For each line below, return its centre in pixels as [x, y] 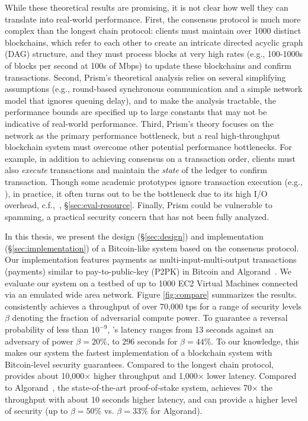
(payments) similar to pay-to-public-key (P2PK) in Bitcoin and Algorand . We [148, 271]
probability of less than [47, 329]
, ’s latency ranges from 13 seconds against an [190, 329]
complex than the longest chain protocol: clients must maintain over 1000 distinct [153, 31]
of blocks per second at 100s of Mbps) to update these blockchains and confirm [148, 65]
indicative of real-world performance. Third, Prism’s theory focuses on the [139, 123]
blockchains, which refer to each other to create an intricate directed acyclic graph [154, 42]
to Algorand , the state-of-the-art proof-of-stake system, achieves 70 [128, 387]
